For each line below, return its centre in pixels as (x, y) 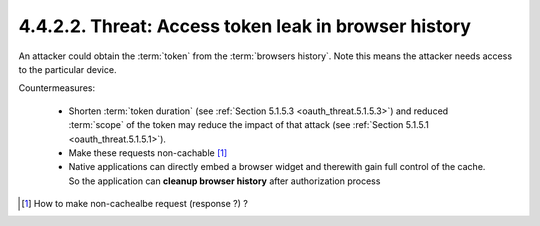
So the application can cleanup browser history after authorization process (224, 181)
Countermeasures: (56, 88)
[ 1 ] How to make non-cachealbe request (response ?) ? (135, 204)
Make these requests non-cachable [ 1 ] (148, 152)
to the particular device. (67, 69)
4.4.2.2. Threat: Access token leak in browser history (245, 26)
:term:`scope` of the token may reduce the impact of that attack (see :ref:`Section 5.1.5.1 (249, 125)
